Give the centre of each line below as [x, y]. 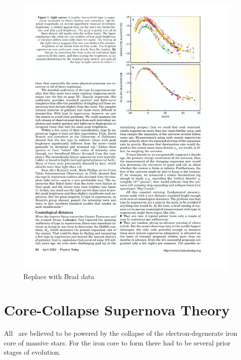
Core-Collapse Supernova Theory [117, 310]
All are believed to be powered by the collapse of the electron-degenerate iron [121, 333]
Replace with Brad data [59, 276]
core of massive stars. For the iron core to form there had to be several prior [117, 342]
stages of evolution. [32, 352]
